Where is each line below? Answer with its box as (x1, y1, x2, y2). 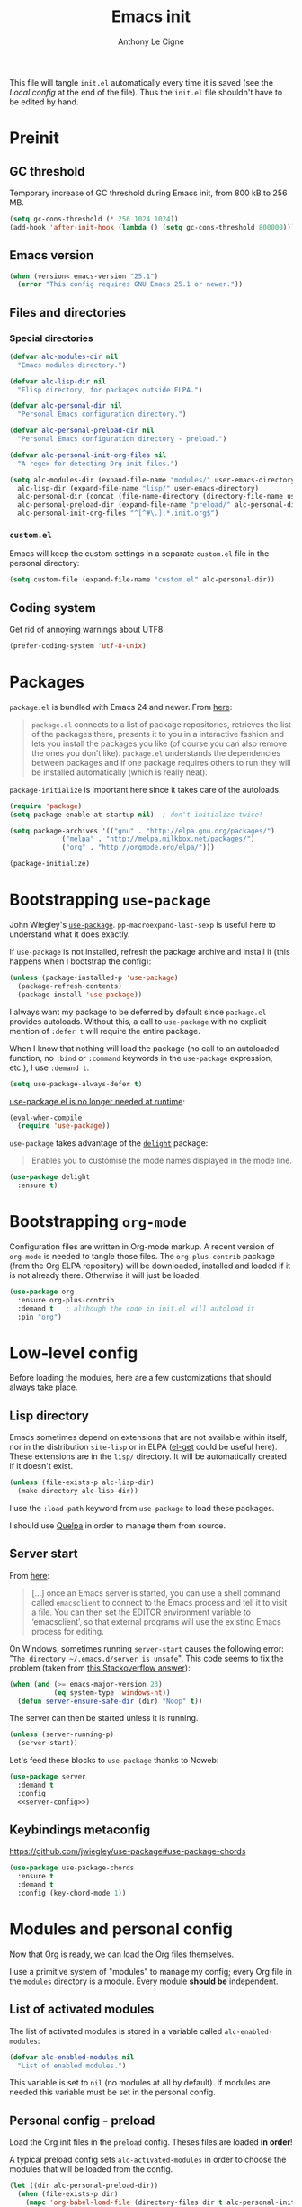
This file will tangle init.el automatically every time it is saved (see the (9, 77, 274, 87)
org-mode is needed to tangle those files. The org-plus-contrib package (9, 1250, 276, 1261)
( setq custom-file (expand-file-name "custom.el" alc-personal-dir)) (9, 575, 276, 584)
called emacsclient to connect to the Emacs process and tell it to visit (31, 1597, 288, 1608)
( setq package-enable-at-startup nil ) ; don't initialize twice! (9, 810, 263, 819)
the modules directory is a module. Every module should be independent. (9, 1976, 279, 1986)
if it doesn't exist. (9, 1461, 74, 1472)
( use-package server (9, 1772, 87, 1781)
